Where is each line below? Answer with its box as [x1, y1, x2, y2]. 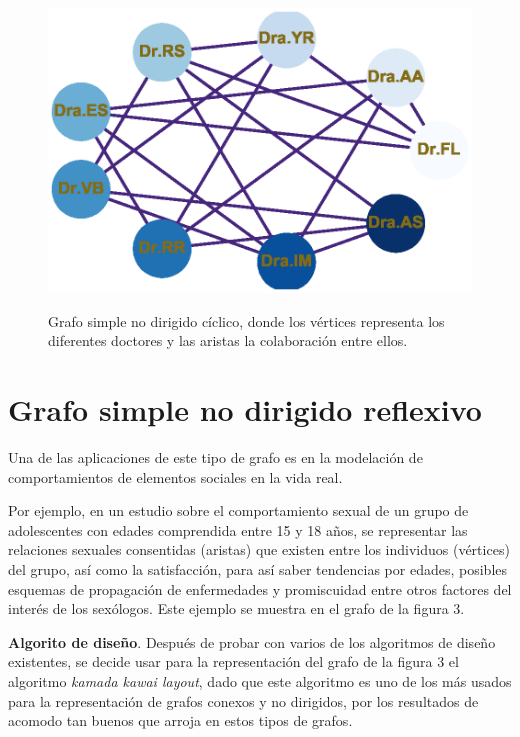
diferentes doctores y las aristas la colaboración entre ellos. [48, 330, 408, 351]
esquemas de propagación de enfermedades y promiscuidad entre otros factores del [8, 578, 512, 599]
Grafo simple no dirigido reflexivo [8, 389, 482, 430]
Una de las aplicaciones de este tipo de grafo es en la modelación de [8, 447, 423, 468]
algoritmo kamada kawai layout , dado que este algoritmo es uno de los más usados [8, 670, 512, 691]
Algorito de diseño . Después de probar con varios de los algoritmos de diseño [8, 631, 496, 652]
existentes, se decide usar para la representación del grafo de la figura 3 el [8, 651, 459, 672]
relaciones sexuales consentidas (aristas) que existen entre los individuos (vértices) [8, 539, 510, 560]
